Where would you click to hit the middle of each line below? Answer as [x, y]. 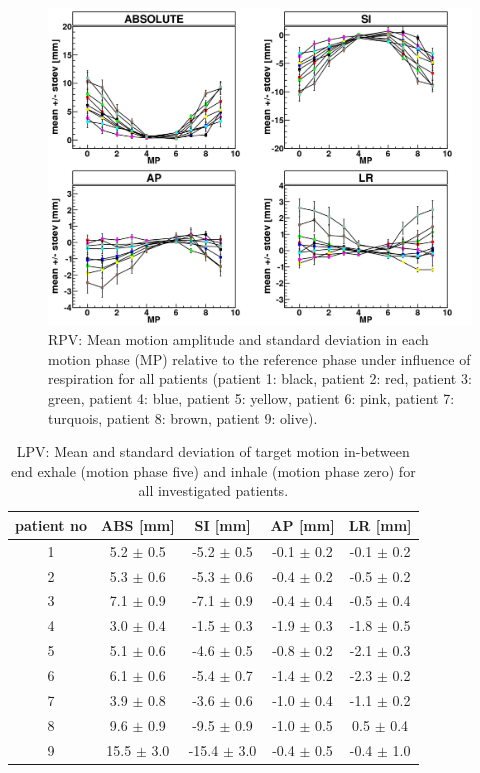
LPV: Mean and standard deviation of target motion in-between [213, 451]
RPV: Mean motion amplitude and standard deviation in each [238, 339]
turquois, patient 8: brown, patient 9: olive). [183, 417]
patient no [51, 524]
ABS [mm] [138, 524]
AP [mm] [302, 524]
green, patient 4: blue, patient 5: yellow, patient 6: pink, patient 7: [251, 397]
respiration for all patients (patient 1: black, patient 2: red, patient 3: [260, 378]
